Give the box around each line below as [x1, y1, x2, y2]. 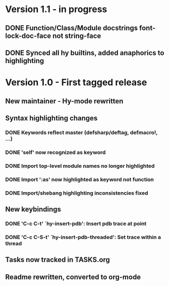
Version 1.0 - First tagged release [5, 77, 147, 88]
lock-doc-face [5, 31, 51, 40]
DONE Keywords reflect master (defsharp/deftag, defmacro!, [5, 129, 158, 136]
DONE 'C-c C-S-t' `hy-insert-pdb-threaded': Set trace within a [5, 234, 161, 241]
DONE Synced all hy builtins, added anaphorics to [5, 48, 164, 57]
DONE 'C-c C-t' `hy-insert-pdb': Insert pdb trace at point [5, 220, 147, 227]
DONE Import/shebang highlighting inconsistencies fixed [5, 189, 148, 196]
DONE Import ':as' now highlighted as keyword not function [5, 176, 154, 183]
